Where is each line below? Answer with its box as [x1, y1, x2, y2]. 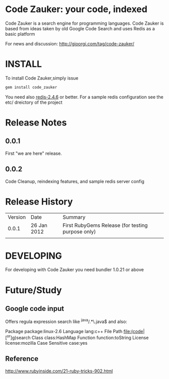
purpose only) [62, 228, 96, 235]
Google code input [5, 304, 64, 313]
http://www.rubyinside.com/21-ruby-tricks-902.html [5, 368, 113, 374]
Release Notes [5, 117, 67, 128]
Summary [62, 213, 86, 220]
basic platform [5, 31, 35, 37]
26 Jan [30, 222, 48, 229]
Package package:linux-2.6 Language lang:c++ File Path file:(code [5, 329, 143, 335]
